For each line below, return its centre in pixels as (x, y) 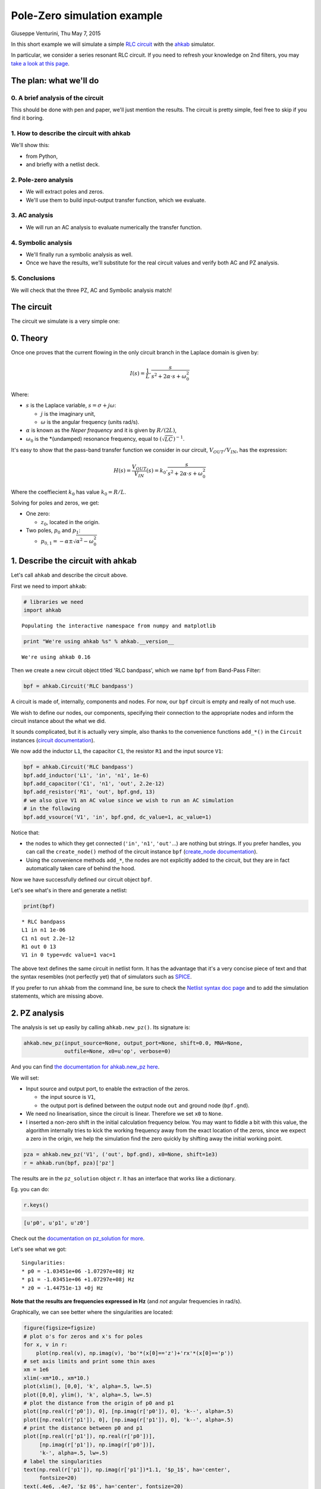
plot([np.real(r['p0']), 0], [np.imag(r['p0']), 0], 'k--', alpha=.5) (129, 1411)
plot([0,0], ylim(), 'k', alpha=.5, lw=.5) (88, 1395)
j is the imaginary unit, (68, 413)
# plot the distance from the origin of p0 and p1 (99, 1403)
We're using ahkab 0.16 (56, 657)
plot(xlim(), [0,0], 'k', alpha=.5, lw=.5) (88, 1387)
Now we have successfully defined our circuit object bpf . (81, 879)
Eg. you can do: (30, 1189)
